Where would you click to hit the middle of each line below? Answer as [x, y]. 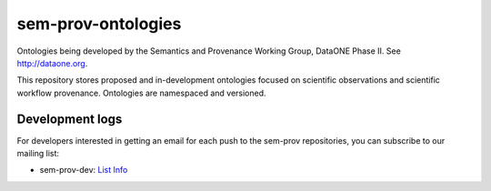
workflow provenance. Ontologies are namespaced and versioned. [142, 93]
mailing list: [38, 154]
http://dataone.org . [52, 63]
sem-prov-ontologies [99, 24]
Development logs [70, 119]
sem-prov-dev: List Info [84, 170]
